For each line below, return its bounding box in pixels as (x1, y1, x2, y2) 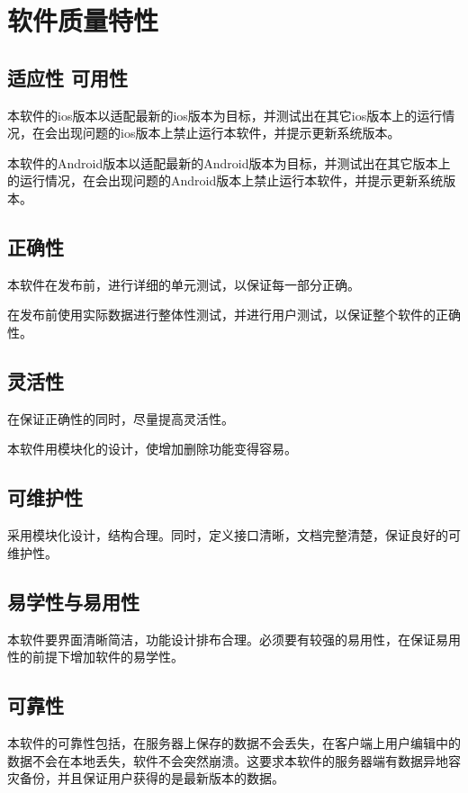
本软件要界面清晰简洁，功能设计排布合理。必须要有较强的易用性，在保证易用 (7, 629, 461, 648)
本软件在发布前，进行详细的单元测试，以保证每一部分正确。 (7, 275, 360, 293)
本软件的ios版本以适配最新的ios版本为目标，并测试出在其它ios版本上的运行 (7, 105, 443, 124)
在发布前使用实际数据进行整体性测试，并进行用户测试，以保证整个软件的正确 (7, 305, 461, 324)
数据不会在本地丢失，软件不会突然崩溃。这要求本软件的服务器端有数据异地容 (7, 751, 461, 770)
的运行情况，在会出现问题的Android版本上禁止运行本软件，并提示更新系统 (7, 171, 444, 190)
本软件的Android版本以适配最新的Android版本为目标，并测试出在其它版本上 (7, 153, 451, 172)
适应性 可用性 (7, 63, 129, 91)
